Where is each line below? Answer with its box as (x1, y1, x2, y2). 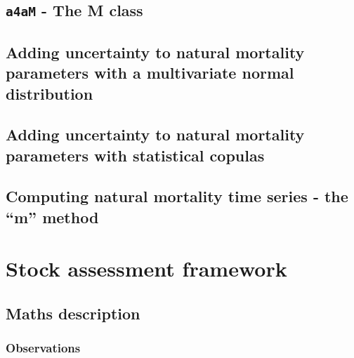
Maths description (6, 303, 140, 324)
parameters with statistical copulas (6, 144, 265, 166)
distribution (6, 82, 93, 104)
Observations (6, 339, 81, 357)
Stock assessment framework (6, 254, 287, 283)
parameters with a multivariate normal (6, 62, 294, 84)
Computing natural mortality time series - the (6, 185, 348, 207)
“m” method (6, 206, 99, 227)
